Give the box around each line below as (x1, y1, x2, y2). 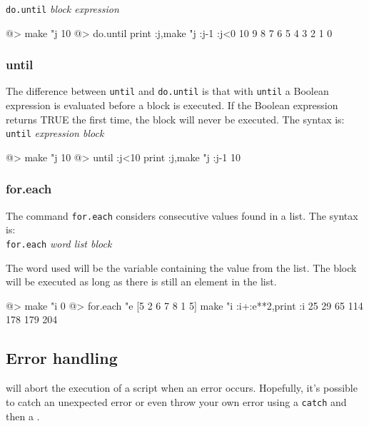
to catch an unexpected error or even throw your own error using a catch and (6, 394, 347, 409)
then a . (6, 408, 40, 423)
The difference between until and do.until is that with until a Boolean (6, 83, 329, 98)
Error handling (6, 347, 118, 369)
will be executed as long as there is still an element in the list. (6, 274, 277, 289)
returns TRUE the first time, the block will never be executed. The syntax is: (6, 111, 345, 126)
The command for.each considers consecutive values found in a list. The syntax (6, 208, 358, 223)
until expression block (6, 126, 104, 141)
